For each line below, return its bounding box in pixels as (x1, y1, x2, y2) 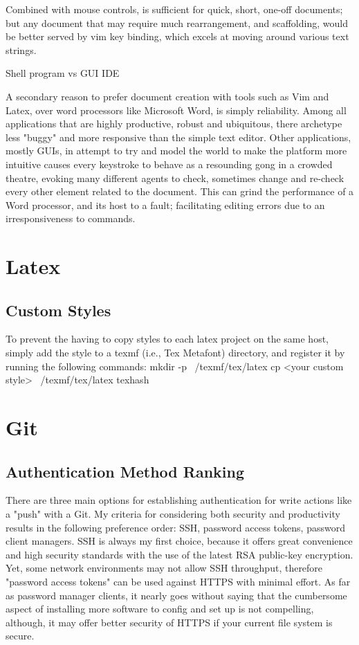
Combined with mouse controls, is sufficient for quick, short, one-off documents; (6, 2, 343, 16)
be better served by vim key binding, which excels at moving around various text (6, 29, 349, 44)
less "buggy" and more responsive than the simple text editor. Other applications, (6, 129, 351, 144)
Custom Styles (6, 299, 111, 320)
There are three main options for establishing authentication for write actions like (6, 493, 352, 507)
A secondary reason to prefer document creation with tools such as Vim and (6, 89, 329, 103)
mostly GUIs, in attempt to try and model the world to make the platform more (6, 143, 347, 158)
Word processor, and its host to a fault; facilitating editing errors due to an (6, 197, 325, 212)
